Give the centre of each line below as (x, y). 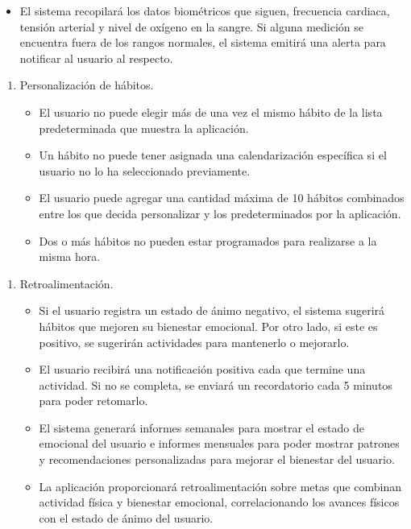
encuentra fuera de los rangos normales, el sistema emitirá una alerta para (203, 42)
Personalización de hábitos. (87, 85)
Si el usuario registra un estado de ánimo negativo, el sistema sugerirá (212, 310)
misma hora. (70, 256)
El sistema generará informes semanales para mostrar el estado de (202, 427)
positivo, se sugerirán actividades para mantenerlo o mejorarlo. (194, 342)
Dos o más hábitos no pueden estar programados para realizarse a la (208, 240)
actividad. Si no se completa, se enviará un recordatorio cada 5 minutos (216, 384)
